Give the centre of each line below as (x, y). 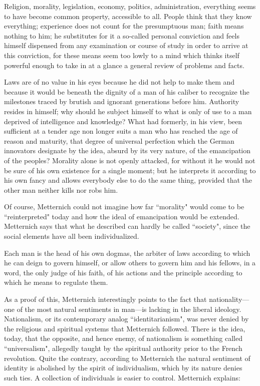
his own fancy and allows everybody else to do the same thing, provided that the (128, 180)
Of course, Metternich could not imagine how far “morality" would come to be (124, 207)
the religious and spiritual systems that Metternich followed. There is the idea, (125, 328)
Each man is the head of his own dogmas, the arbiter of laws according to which (127, 253)
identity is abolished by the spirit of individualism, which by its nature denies (123, 368)
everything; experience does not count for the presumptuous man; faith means (124, 26)
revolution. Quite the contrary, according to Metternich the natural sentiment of (127, 358)
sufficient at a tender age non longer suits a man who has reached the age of (121, 131)
